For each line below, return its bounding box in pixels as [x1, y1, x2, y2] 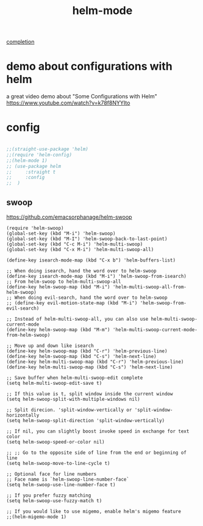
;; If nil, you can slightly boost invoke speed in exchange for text [6, 428, 190, 434]
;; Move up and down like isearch [6, 343, 94, 349]
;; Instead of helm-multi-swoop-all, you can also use [6, 316, 149, 322]
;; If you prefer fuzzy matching [6, 492, 91, 499]
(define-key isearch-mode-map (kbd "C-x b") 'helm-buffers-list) [6, 257, 176, 263]
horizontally [6, 412, 40, 418]
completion [6, 38, 35, 46]
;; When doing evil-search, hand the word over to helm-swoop [6, 294, 168, 301]
